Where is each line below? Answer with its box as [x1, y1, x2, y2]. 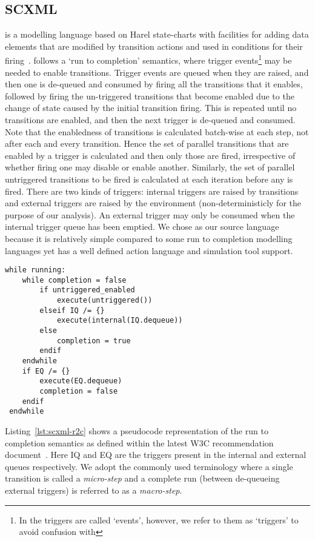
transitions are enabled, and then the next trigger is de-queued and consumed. [5, 113, 296, 126]
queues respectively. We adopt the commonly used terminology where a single [5, 460, 293, 472]
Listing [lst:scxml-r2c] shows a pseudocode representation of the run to [5, 424, 268, 437]
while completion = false [22, 275, 127, 284]
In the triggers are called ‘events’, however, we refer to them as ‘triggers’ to [19, 513, 299, 526]
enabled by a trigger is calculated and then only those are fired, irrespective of [5, 149, 296, 161]
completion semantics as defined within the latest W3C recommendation [5, 436, 274, 449]
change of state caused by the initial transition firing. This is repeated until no [5, 101, 297, 114]
